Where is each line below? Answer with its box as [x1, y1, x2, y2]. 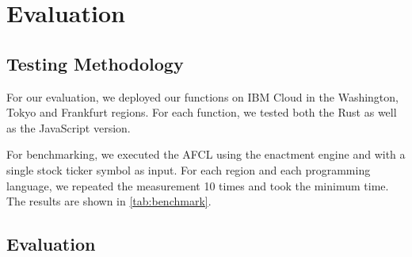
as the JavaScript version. [6, 119, 131, 136]
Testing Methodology [6, 51, 184, 75]
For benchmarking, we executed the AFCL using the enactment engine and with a [6, 146, 406, 163]
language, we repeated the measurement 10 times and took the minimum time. [6, 177, 389, 194]
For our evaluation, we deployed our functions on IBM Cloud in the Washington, [6, 88, 399, 105]
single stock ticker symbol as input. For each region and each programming [6, 161, 371, 178]
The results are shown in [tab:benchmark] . [6, 193, 212, 209]
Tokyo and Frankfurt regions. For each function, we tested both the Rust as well [6, 104, 397, 121]
